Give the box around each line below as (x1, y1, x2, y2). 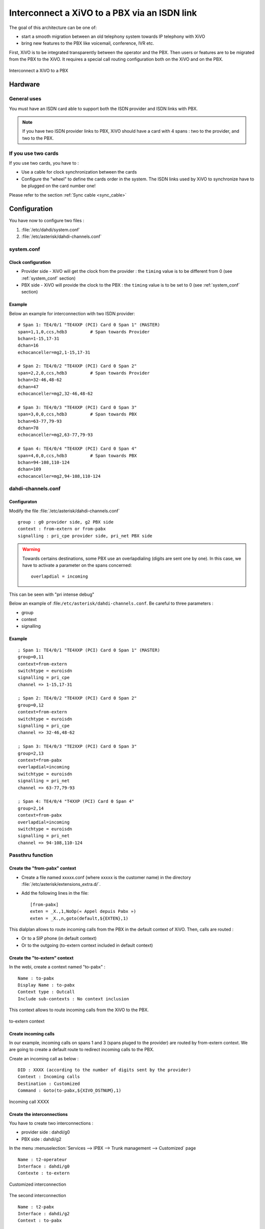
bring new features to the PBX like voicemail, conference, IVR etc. (21, 40, 155, 46)
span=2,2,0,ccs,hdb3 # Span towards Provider (18, 370, 150, 376)
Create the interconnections (9, 1111, 68, 1117)
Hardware (9, 80, 40, 88)
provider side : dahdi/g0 (21, 1129, 70, 1135)
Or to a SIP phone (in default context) (21, 936, 97, 941)
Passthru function (9, 852, 53, 859)
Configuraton (9, 499, 37, 505)
